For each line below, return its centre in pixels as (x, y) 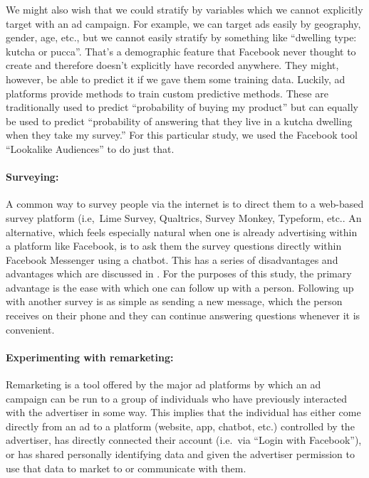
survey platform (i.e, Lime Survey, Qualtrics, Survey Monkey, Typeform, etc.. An (184, 217)
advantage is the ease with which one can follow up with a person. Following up (180, 287)
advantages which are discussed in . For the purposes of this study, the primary (179, 273)
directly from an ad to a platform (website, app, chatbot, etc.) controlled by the (180, 426)
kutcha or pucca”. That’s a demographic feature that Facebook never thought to (181, 51)
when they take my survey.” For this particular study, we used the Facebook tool (182, 135)
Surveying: (32, 177)
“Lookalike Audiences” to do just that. (90, 148)
